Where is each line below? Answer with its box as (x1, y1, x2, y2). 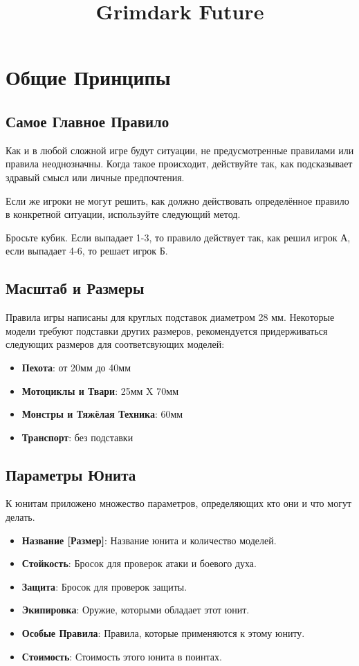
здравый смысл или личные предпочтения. (6, 169, 185, 184)
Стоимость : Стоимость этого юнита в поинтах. (21, 649, 222, 663)
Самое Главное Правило (6, 110, 169, 131)
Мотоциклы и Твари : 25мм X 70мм (21, 383, 178, 398)
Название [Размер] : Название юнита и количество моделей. (21, 533, 277, 547)
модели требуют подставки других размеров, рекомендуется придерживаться (6, 323, 328, 337)
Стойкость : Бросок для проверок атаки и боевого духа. (21, 556, 257, 571)
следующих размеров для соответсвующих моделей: (6, 337, 225, 351)
